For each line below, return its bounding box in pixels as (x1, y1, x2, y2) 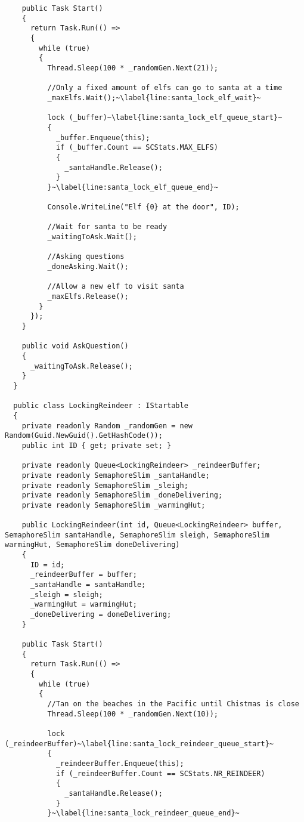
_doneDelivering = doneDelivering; (30, 610, 172, 619)
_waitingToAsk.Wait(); (47, 233, 137, 242)
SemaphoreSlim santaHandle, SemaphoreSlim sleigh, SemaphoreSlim (5, 530, 269, 539)
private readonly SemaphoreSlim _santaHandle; (21, 471, 210, 480)
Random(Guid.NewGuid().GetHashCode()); (5, 431, 163, 440)
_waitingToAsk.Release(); (30, 361, 133, 370)
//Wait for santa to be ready (47, 223, 167, 231)
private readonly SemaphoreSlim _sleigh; (21, 481, 188, 490)
